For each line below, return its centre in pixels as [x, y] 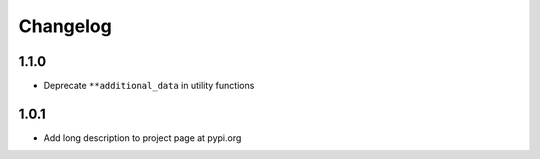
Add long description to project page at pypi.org [142, 137]
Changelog [65, 26]
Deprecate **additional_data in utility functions [149, 86]
